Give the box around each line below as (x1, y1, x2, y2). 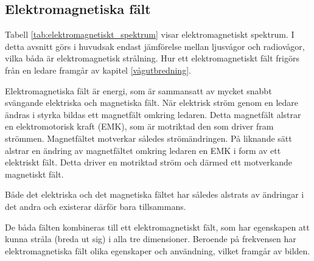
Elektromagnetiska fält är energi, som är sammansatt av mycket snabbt (5, 84, 272, 97)
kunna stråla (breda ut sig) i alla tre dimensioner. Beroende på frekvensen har (5, 232, 296, 245)
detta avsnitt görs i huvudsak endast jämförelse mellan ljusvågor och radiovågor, (5, 40, 305, 52)
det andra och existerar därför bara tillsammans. (5, 200, 186, 212)
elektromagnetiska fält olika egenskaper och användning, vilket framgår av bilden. (5, 244, 310, 257)
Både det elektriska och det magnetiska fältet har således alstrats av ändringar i (5, 188, 304, 201)
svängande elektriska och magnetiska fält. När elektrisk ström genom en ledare (5, 96, 298, 109)
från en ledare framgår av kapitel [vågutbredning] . (5, 63, 191, 76)
